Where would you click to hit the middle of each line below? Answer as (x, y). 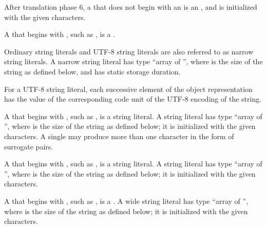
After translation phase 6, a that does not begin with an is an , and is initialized (131, 7)
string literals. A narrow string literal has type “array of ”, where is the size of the (133, 61)
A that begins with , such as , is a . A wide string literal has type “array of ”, (126, 201)
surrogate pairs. (29, 146)
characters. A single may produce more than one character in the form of (119, 136)
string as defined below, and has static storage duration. (92, 71)
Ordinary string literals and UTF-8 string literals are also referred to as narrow (129, 51)
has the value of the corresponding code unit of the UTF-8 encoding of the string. (133, 99)
